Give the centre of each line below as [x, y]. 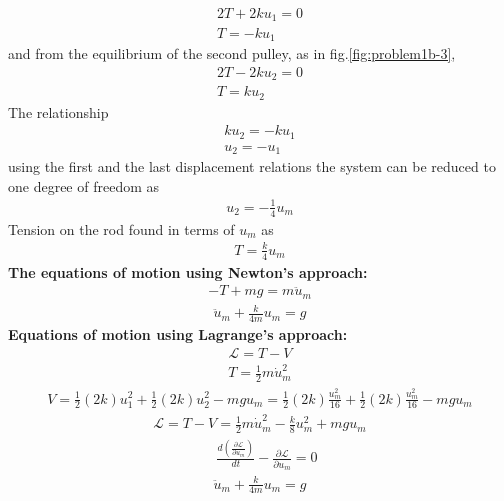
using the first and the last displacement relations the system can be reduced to [252, 166]
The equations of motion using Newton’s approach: [188, 271]
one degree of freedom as [84, 185]
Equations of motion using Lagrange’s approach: [178, 334]
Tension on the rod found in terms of [121, 228]
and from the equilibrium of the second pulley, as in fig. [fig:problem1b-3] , [232, 52]
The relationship [58, 111]
